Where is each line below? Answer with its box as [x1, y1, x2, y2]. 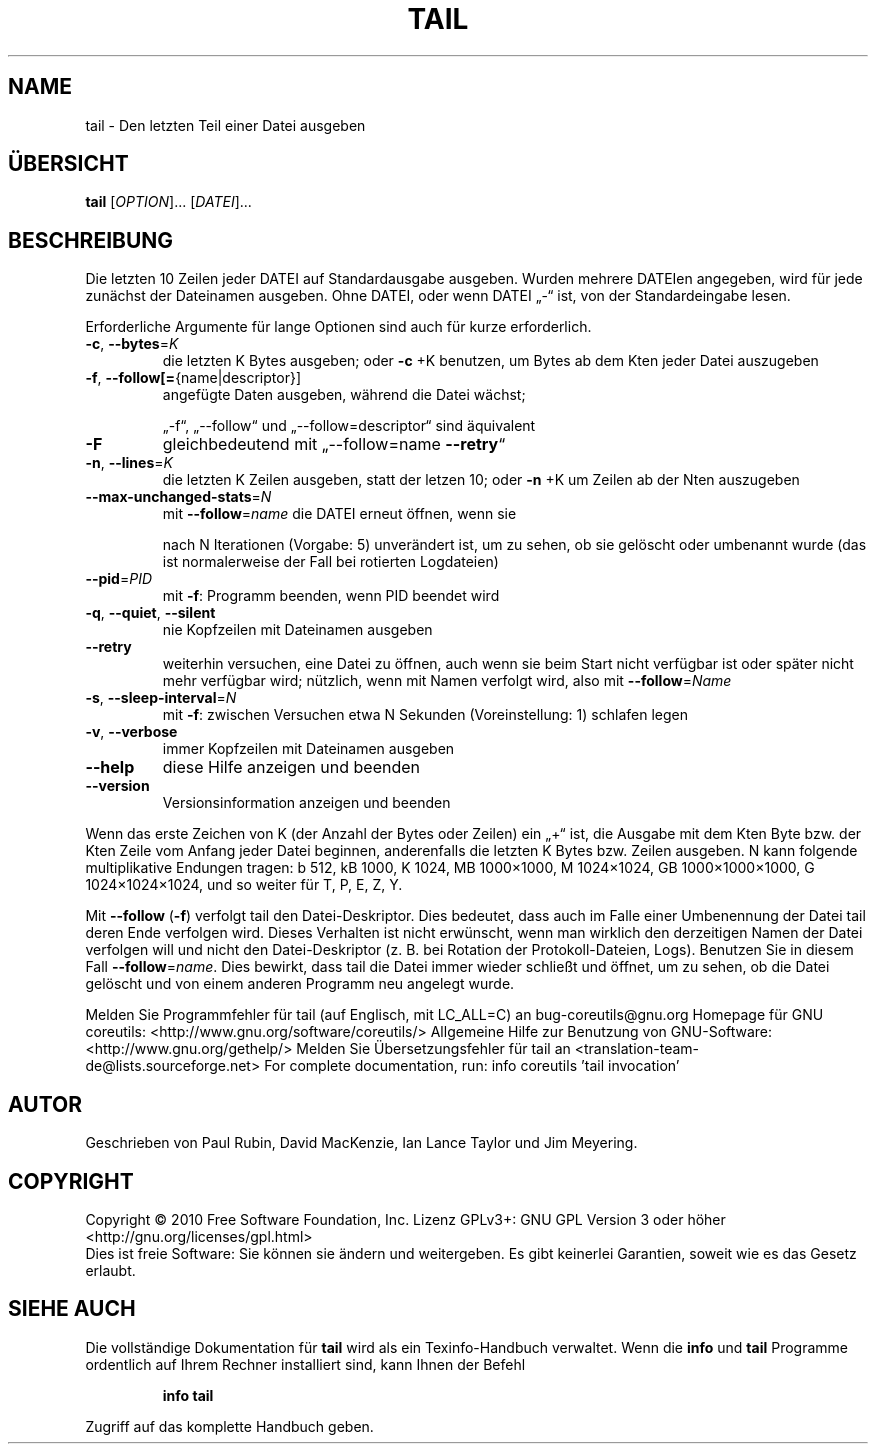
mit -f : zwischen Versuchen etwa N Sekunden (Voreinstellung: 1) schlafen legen [162, 706, 688, 724]
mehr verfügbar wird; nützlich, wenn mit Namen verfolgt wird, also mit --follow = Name [162, 672, 732, 690]
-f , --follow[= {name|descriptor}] [85, 369, 301, 387]
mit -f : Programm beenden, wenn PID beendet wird [162, 587, 500, 605]
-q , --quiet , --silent [85, 604, 216, 622]
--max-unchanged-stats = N [85, 488, 272, 506]
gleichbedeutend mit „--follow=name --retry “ [162, 434, 506, 455]
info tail [162, 1386, 214, 1404]
